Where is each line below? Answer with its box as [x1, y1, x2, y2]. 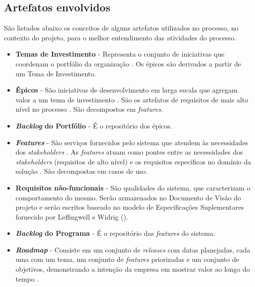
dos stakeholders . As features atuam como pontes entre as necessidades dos [15, 147, 243, 157]
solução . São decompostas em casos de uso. [15, 166, 148, 176]
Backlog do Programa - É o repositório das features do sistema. [15, 228, 216, 238]
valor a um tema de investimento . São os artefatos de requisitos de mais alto [15, 94, 249, 104]
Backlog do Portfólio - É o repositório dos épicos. [15, 120, 172, 130]
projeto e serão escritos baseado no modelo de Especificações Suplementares [15, 202, 244, 212]
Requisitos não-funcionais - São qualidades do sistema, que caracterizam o [15, 182, 251, 192]
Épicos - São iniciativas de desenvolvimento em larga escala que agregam [15, 85, 238, 95]
